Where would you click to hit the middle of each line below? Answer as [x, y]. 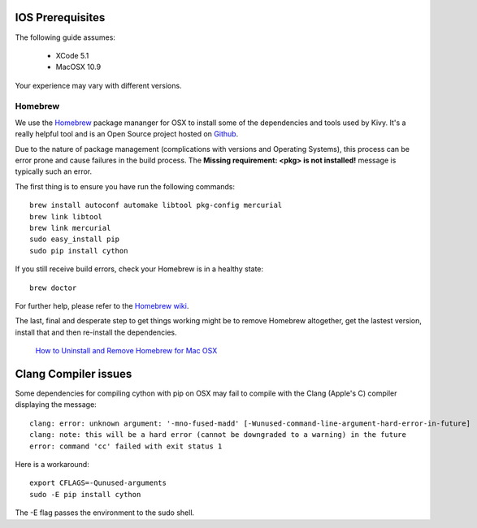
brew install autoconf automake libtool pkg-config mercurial [156, 206]
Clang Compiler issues [74, 374]
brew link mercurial [70, 228]
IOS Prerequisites [60, 17]
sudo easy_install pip [75, 239]
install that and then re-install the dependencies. [96, 332]
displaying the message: [56, 405]
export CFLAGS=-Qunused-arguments [98, 483]
